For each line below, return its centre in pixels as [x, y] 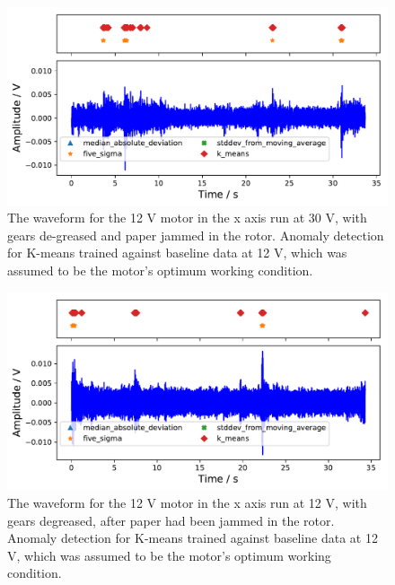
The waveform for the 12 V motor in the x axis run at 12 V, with [187, 502]
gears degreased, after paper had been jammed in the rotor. [171, 520]
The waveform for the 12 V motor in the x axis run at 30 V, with [187, 218]
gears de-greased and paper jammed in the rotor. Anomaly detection [196, 235]
